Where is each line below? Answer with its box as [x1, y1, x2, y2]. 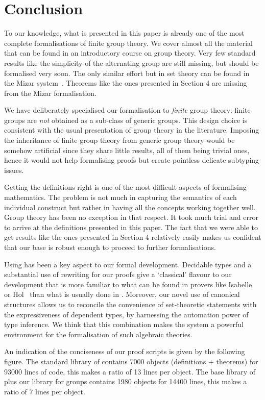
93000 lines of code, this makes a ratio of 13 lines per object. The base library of [4, 366, 256, 377]
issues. [4, 164, 24, 175]
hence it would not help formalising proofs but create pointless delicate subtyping [4, 155, 259, 165]
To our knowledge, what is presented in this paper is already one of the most [4, 28, 245, 38]
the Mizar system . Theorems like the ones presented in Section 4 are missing [4, 78, 247, 88]
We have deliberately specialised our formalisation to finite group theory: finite [4, 105, 251, 115]
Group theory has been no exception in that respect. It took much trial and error [4, 212, 258, 222]
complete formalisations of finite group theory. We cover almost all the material [4, 37, 253, 48]
